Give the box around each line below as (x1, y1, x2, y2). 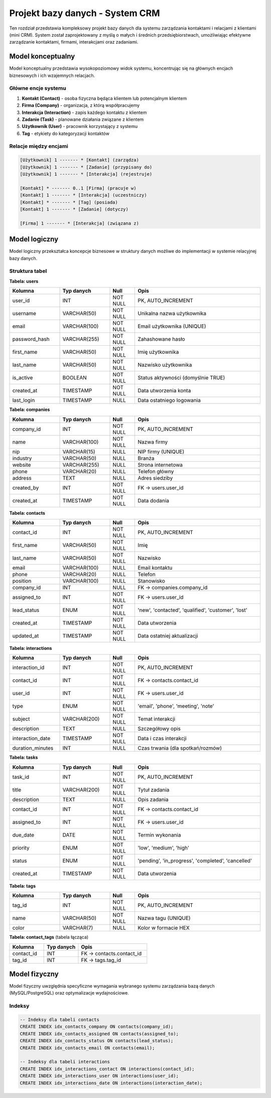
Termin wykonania (138, 831, 181, 838)
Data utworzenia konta (138, 387, 191, 394)
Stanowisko (138, 577, 165, 584)
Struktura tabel (9, 267, 47, 274)
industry (12, 455, 32, 462)
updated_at (12, 632, 39, 639)
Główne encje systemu (9, 85, 66, 92)
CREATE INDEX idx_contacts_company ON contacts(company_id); (20, 1024, 174, 1030)
